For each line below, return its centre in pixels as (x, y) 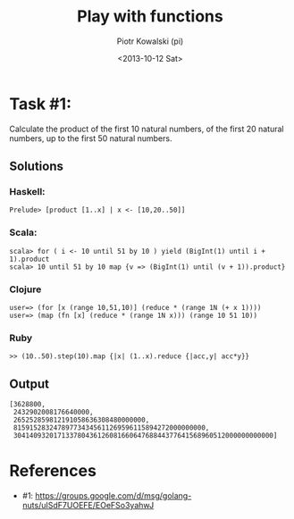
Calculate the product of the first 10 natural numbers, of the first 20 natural (147, 129)
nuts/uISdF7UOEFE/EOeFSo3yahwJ (88, 506)
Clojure (25, 289)
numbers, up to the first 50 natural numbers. (91, 138)
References (53, 471)
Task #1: (41, 104)
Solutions (37, 167)
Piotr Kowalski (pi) (150, 41)
